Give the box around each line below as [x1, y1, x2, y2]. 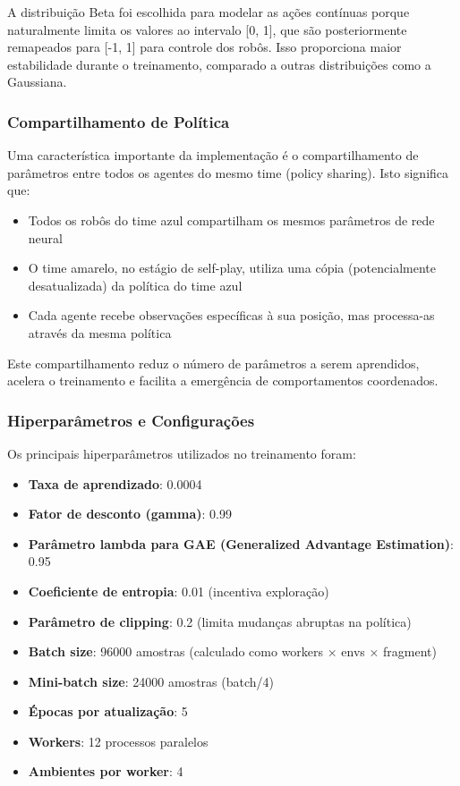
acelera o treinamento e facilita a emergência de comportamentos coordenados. [7, 371, 439, 390]
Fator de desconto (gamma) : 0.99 [28, 504, 232, 523]
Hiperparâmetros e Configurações [7, 409, 255, 431]
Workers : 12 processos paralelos [28, 731, 209, 750]
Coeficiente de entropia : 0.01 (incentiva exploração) [28, 581, 329, 600]
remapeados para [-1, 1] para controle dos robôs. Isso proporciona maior [7, 38, 402, 56]
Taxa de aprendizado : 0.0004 [28, 474, 202, 493]
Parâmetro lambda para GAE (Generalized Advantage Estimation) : [28, 534, 454, 553]
